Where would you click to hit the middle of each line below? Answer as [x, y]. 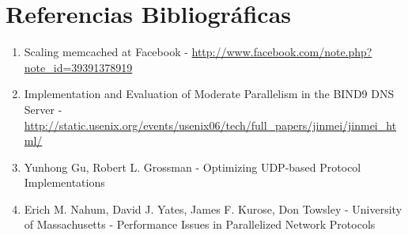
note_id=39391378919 [78, 67]
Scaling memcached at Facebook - [106, 52]
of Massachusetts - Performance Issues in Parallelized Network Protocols [200, 224]
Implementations [64, 182]
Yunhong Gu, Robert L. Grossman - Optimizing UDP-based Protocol [193, 167]
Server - [43, 109]
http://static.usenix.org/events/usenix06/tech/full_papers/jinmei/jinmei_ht [210, 125]
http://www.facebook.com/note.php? [282, 52]
